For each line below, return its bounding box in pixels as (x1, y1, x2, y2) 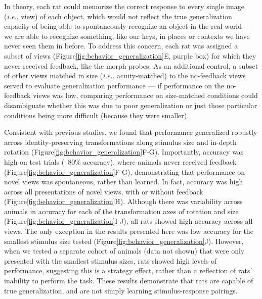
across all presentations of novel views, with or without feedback (4, 186, 203, 196)
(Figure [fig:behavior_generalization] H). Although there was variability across (4, 196, 243, 207)
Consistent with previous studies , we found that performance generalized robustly (4, 127, 257, 137)
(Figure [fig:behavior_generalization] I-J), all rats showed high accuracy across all (4, 216, 253, 226)
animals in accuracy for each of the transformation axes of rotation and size (4, 206, 239, 216)
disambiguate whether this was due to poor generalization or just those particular (4, 99, 257, 110)
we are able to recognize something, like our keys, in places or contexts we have (4, 30, 250, 41)
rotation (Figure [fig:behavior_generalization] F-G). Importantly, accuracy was (4, 146, 244, 157)
